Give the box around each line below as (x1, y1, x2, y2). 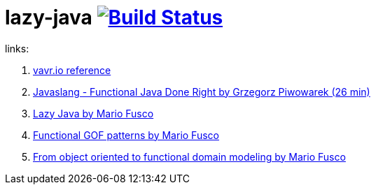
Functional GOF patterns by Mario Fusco (33, 129, 219, 141)
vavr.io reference (33, 64, 111, 76)
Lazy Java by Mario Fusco (33, 107, 154, 119)
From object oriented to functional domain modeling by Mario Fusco (33, 150, 346, 163)
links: (5, 42, 29, 54)
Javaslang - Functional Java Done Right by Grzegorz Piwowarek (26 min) (33, 85, 370, 98)
